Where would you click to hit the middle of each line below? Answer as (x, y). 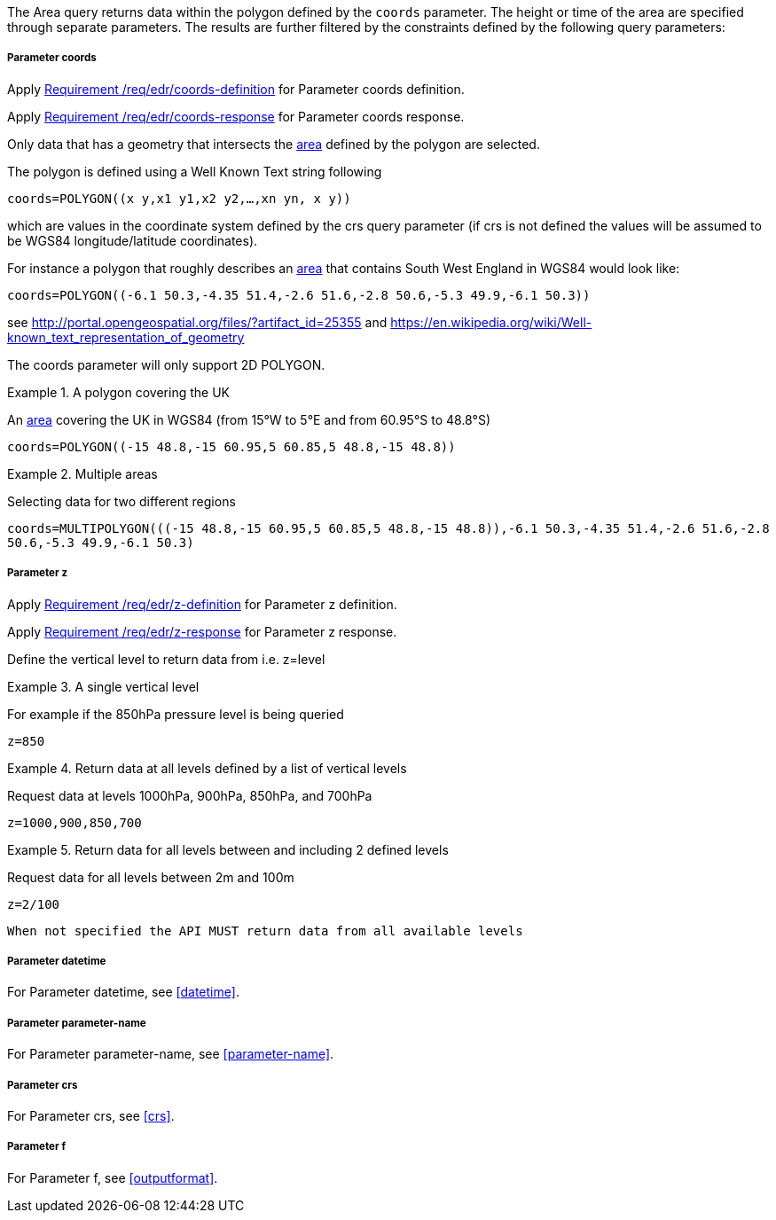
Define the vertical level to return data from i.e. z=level (166, 659)
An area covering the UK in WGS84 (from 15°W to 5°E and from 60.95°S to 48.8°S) (249, 419)
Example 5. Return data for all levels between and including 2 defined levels (228, 849)
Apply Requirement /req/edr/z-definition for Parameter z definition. (202, 604)
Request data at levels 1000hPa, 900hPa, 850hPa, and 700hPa (190, 795)
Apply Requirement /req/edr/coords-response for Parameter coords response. (236, 116)
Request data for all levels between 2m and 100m (151, 877)
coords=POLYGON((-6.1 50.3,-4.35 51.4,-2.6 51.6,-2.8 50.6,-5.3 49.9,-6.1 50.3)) (299, 295)
